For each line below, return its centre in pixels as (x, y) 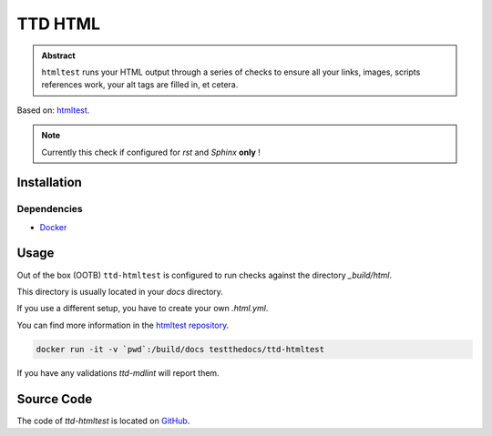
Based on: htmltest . (53, 110)
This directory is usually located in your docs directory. (120, 291)
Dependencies (50, 209)
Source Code (55, 399)
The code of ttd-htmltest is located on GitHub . (103, 421)
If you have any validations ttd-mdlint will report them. (118, 372)
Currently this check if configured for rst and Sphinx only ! (151, 152)
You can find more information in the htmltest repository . (123, 325)
